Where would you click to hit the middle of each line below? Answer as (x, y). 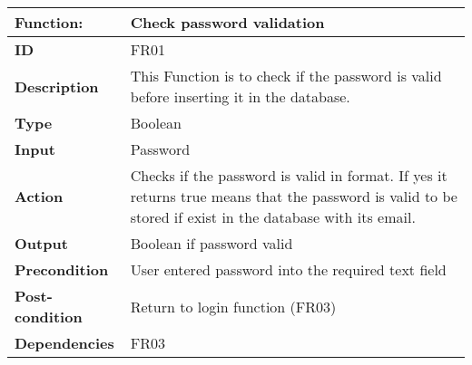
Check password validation (227, 22)
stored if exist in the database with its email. (273, 217)
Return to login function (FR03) (233, 306)
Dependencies (64, 343)
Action (39, 196)
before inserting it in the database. (240, 96)
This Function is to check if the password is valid (286, 76)
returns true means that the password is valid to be (294, 196)
